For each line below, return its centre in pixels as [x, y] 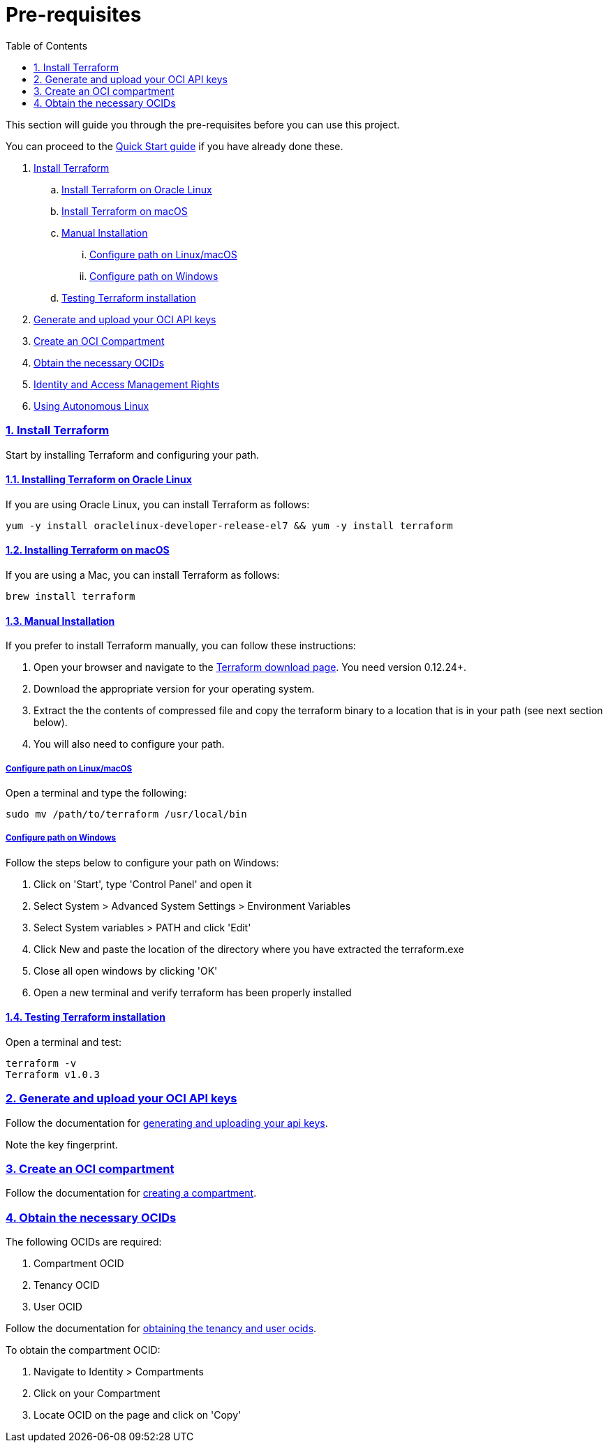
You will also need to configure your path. [129, 744]
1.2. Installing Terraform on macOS [88, 550]
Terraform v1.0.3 [53, 1074]
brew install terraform [71, 596]
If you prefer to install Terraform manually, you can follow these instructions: [181, 646]
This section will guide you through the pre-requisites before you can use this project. [203, 124]
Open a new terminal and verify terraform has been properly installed [193, 992]
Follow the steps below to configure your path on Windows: [142, 862]
